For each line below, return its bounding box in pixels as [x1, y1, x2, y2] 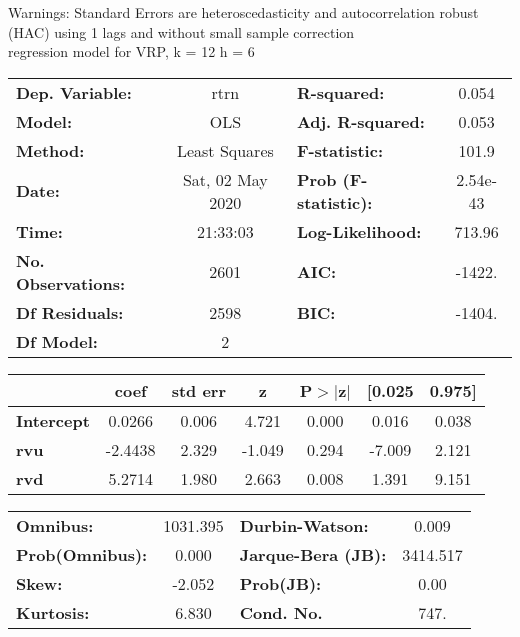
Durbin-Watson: [239, 513, 369, 537]
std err [171, 378, 226, 402]
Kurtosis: [16, 600, 90, 624]
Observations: [16, 271, 126, 295]
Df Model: [16, 329, 98, 353]
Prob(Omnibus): [16, 542, 148, 566]
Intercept [16, 408, 90, 432]
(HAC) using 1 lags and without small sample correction [8, 21, 355, 42]
